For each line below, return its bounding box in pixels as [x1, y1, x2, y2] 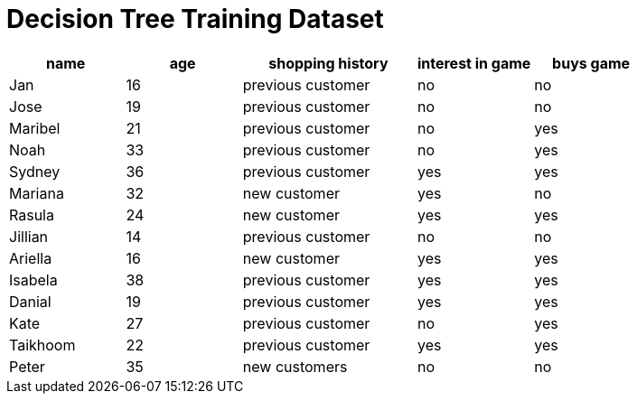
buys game [552, 53, 631, 72]
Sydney [9, 162, 61, 181]
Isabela [9, 270, 58, 289]
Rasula [9, 205, 54, 224]
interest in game [417, 53, 531, 72]
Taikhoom [9, 335, 76, 354]
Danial [9, 292, 52, 311]
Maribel [9, 118, 61, 137]
